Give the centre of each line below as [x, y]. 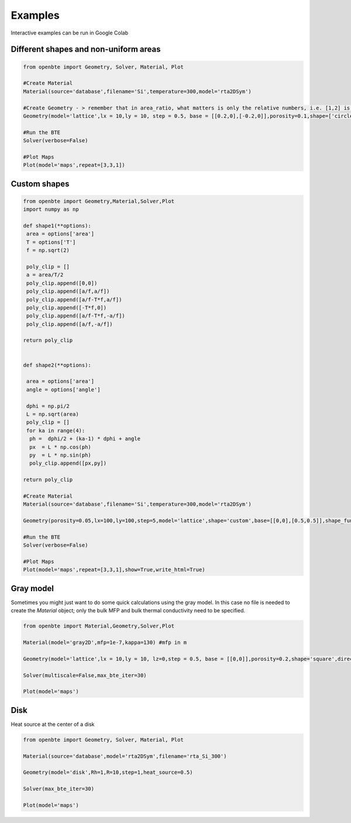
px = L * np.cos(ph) [61, 447]
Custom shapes [40, 184]
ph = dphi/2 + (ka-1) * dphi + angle [85, 439]
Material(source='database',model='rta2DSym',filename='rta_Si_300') [125, 756]
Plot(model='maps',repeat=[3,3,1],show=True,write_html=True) [114, 570]
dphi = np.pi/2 [48, 406]
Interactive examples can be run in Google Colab [70, 33]
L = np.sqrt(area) [53, 414]
